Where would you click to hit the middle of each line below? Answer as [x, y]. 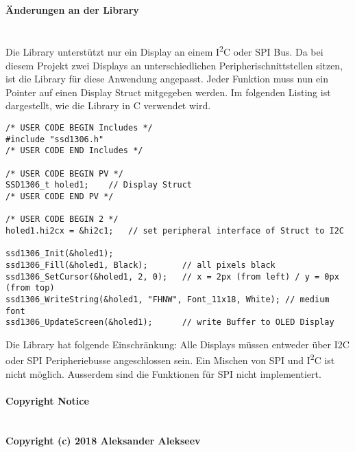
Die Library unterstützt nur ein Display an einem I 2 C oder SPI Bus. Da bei [164, 51]
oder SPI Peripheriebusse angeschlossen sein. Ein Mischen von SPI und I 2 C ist [170, 359]
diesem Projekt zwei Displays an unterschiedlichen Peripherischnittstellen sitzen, [174, 65]
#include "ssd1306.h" [55, 139]
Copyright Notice [47, 400]
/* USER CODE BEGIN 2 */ [62, 219]
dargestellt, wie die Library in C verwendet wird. [108, 105]
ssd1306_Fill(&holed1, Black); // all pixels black [140, 265]
